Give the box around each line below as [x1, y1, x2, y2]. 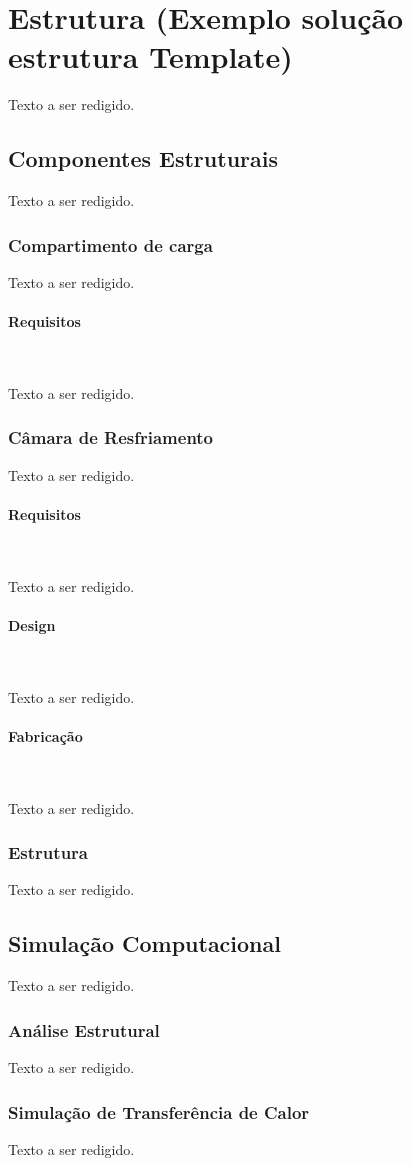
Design [8, 614, 56, 635]
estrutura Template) [8, 36, 293, 77]
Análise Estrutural [8, 1017, 160, 1042]
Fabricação [8, 725, 83, 746]
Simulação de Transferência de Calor [8, 1099, 310, 1124]
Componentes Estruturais [8, 143, 278, 174]
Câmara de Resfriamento [8, 425, 214, 450]
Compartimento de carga [8, 232, 213, 257]
